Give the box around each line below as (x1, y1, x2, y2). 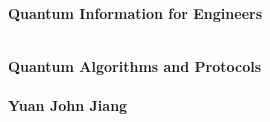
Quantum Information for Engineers (8, 3, 263, 23)
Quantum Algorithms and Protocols (8, 56, 262, 77)
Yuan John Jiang (8, 95, 128, 116)
